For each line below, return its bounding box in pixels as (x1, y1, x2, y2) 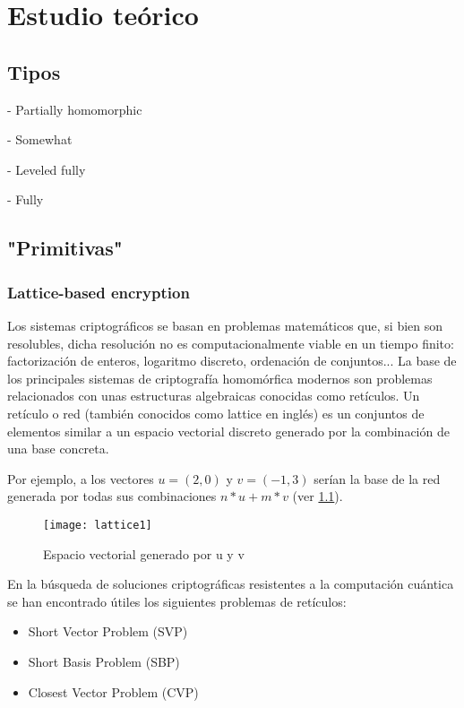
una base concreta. (7, 439, 109, 458)
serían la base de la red (314, 469, 441, 488)
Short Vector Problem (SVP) (28, 622, 188, 641)
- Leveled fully (7, 160, 86, 178)
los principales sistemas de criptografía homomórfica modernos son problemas (7, 368, 433, 387)
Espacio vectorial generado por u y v (43, 544, 245, 563)
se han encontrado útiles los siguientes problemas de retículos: (7, 591, 347, 610)
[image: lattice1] (43, 518, 152, 531)
